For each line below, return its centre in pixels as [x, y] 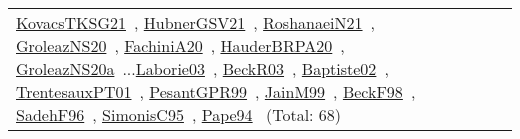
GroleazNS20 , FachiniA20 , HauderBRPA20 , [180, 45]
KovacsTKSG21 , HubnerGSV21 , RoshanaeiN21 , [195, 22]
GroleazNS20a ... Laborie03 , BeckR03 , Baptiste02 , [202, 68]
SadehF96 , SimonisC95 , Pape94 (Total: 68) [179, 114]
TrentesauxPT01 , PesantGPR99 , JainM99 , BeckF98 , [216, 91]
